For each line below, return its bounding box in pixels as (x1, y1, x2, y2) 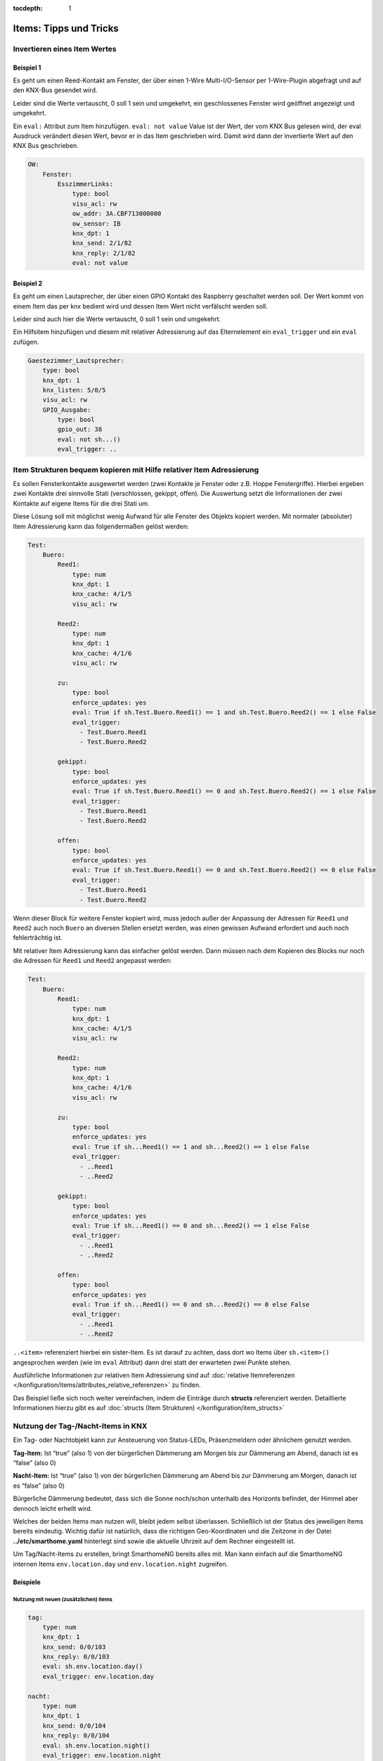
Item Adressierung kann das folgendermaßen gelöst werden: (13, 522, 189, 530)
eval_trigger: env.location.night (42, 1751, 162, 1759)
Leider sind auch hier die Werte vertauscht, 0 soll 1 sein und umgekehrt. (13, 314, 221, 323)
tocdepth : (13, 4, 43, 12)
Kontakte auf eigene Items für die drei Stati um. (13, 499, 150, 507)
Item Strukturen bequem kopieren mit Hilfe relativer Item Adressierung (13, 465, 259, 475)
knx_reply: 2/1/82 (72, 249, 136, 257)
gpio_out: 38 (57, 425, 103, 433)
